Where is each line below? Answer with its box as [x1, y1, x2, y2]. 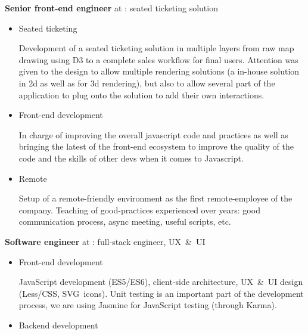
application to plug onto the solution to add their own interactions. [18, 88, 265, 101]
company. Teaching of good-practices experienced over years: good [18, 203, 260, 216]
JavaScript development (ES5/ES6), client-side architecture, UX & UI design [18, 275, 303, 288]
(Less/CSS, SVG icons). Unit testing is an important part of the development [18, 287, 304, 299]
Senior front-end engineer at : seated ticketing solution [5, 2, 218, 14]
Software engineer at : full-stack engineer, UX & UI [5, 235, 206, 247]
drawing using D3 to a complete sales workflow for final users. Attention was [18, 53, 298, 66]
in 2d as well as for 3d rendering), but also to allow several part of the [18, 76, 275, 89]
